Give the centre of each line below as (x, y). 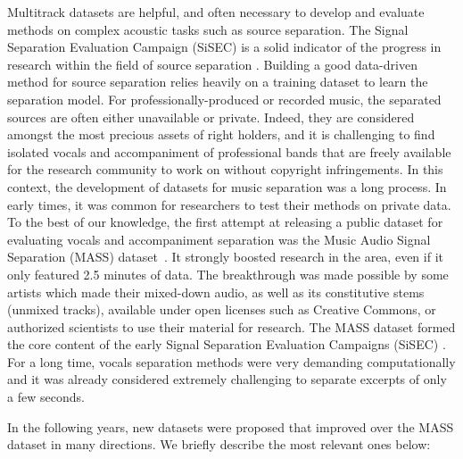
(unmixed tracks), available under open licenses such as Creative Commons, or (222, 309)
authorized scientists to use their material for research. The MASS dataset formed (231, 326)
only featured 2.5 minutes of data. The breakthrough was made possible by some (228, 274)
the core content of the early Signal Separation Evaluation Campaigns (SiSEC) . (227, 344)
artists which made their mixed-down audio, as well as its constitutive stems (216, 292)
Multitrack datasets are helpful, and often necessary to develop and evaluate (216, 12)
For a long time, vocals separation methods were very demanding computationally (231, 361)
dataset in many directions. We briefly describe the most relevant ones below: (219, 444)
